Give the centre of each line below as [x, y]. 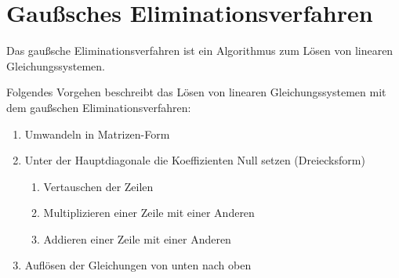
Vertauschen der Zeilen [98, 186]
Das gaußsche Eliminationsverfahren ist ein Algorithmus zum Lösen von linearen [200, 51]
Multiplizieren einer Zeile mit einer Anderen [149, 213]
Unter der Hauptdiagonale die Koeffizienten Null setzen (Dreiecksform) [195, 160]
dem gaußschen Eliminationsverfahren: [99, 107]
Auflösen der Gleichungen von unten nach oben [138, 265]
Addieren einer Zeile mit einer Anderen [137, 238]
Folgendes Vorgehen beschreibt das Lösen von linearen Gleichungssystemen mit [196, 92]
